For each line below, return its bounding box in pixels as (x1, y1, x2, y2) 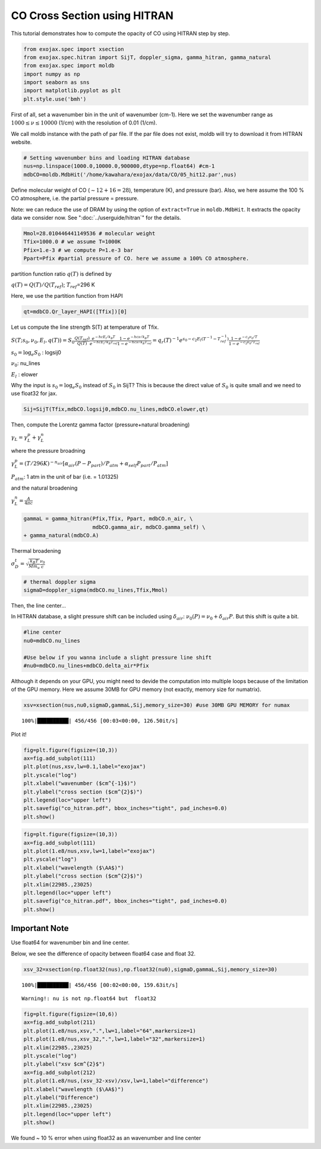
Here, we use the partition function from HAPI (11, 292, 123, 299)
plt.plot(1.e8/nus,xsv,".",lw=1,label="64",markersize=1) (23, 1027, 196, 1034)
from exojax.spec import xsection (23, 45, 124, 52)
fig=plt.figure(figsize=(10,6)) (23, 1011, 118, 1018)
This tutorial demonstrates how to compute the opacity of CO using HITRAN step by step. (11, 30, 230, 37)
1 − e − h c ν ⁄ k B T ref (117, 340, 152, 347)
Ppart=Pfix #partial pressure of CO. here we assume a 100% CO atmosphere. (23, 255, 250, 262)
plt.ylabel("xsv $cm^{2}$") (23, 1061, 105, 1067)
